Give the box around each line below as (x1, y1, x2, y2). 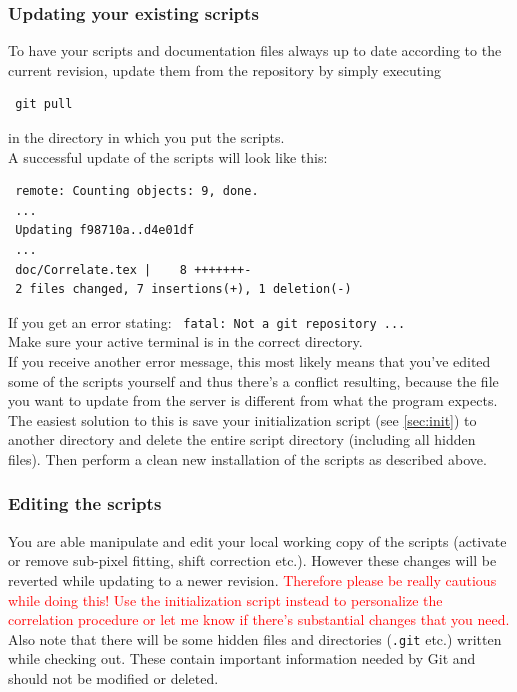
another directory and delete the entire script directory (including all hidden (8, 429, 476, 450)
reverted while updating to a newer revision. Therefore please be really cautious (8, 569, 497, 590)
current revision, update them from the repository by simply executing (8, 59, 441, 80)
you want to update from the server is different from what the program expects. (8, 390, 498, 411)
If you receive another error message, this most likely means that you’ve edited (8, 351, 491, 371)
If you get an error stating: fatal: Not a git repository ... (8, 311, 406, 332)
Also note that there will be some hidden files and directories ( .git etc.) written (8, 628, 502, 649)
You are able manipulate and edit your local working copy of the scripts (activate (8, 530, 507, 551)
